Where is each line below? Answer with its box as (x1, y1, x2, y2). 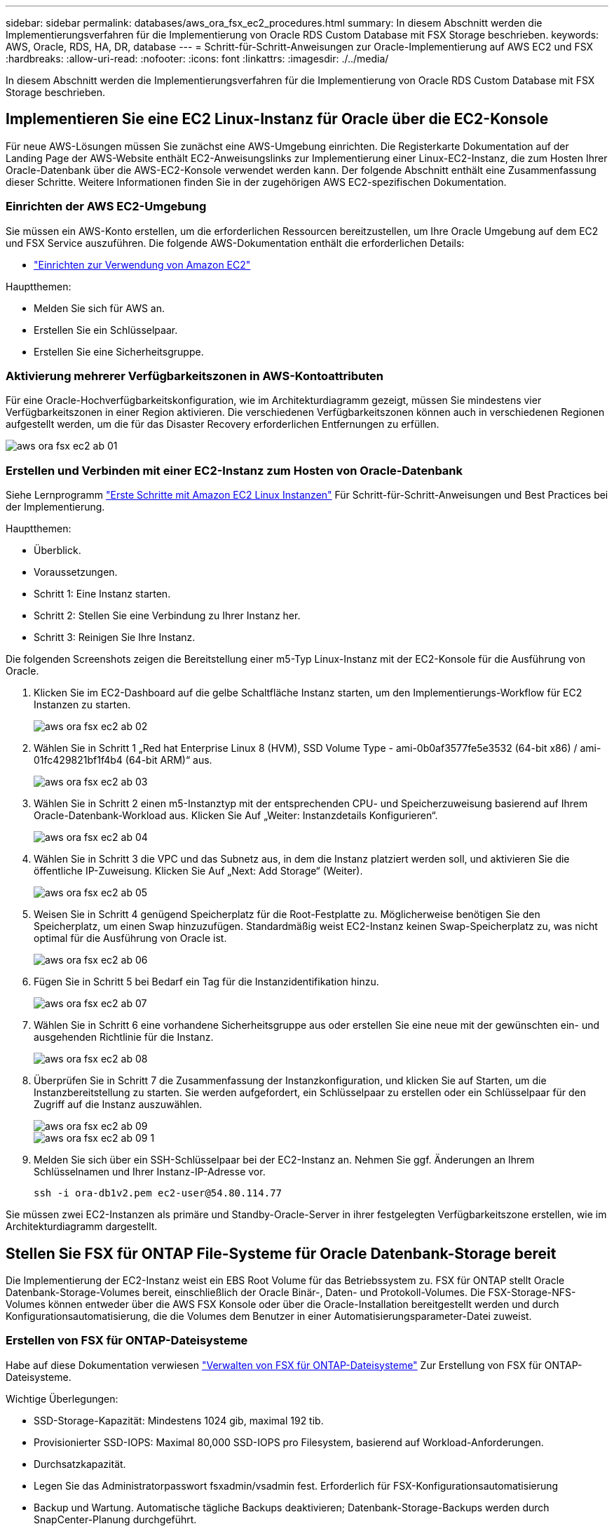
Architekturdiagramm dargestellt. (6, 1220, 158, 1233)
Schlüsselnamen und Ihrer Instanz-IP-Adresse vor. (34, 1166, 266, 1178)
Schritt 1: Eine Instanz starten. (34, 588, 171, 600)
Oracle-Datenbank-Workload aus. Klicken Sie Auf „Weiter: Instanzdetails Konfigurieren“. (34, 809, 438, 822)
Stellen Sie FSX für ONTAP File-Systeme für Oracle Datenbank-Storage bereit (6, 1244, 557, 1262)
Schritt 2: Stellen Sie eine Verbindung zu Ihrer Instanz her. (34, 609, 301, 622)
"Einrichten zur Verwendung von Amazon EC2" (34, 258, 251, 271)
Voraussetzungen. (34, 566, 118, 579)
